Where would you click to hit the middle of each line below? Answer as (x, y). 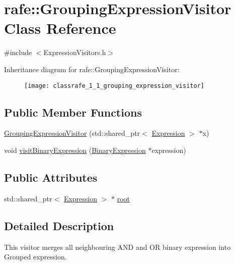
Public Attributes (51, 177)
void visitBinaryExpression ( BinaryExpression (75, 150)
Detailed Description (59, 225)
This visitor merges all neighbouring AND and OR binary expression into (117, 247)
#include (18, 52)
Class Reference (60, 28)
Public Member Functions (73, 112)
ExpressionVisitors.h (75, 52)
